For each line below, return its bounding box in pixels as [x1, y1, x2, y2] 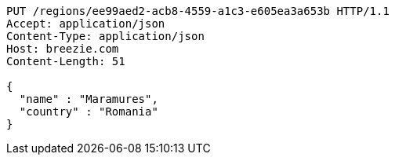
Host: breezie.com [6, 42, 119, 55]
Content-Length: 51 [6, 55, 125, 68]
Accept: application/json [6, 17, 165, 30]
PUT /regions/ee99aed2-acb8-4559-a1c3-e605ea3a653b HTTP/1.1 [6, 5, 390, 17]
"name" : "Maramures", [19, 93, 158, 105]
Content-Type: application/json [6, 30, 205, 42]
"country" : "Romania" [19, 105, 158, 118]
